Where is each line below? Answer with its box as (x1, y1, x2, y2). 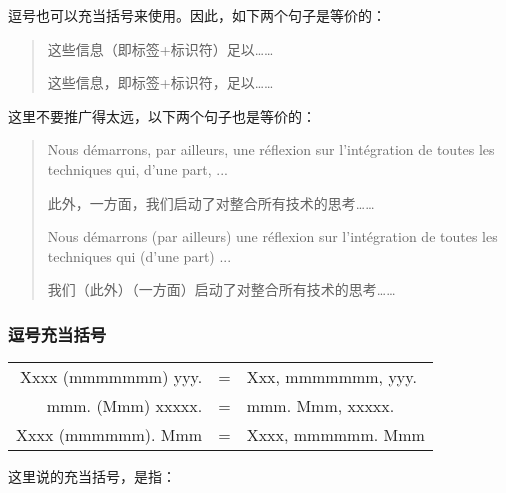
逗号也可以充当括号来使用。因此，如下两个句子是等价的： (8, 5, 386, 25)
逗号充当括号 (8, 321, 107, 346)
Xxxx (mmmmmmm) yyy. (19, 365, 203, 389)
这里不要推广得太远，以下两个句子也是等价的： (8, 105, 316, 126)
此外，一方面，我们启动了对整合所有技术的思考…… (47, 192, 375, 213)
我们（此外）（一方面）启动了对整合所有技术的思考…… (47, 279, 396, 300)
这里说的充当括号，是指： (8, 466, 176, 487)
